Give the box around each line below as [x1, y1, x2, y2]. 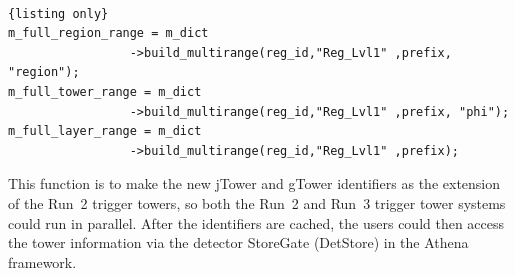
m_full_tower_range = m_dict [8, 84, 202, 99]
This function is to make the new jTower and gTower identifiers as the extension [8, 173, 501, 194]
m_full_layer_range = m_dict [8, 124, 202, 139]
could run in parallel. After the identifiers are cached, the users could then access [8, 212, 505, 233]
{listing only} [8, 6, 109, 21]
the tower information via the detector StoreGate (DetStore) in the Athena [8, 232, 469, 253]
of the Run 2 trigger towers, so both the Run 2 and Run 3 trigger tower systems [8, 192, 506, 213]
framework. [8, 251, 77, 272]
